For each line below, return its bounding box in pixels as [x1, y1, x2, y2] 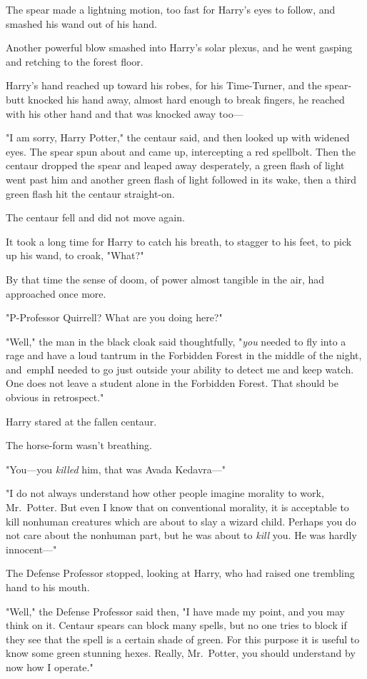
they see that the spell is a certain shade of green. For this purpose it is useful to [6, 631, 360, 646]
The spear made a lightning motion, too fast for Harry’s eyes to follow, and [6, 2, 336, 16]
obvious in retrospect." [6, 390, 104, 405]
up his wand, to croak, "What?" [6, 248, 144, 263]
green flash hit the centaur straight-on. [6, 186, 175, 201]
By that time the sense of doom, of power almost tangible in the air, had [6, 271, 325, 286]
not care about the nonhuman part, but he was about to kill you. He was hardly [6, 528, 357, 543]
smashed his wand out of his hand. [6, 16, 157, 31]
